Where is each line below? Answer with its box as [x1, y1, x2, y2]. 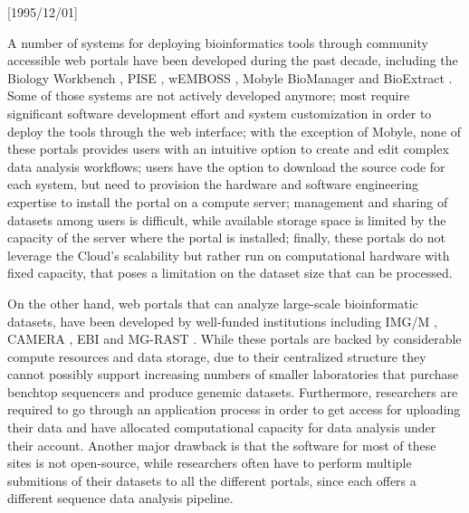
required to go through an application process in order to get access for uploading [7, 400, 461, 419]
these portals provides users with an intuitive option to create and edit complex [7, 139, 449, 158]
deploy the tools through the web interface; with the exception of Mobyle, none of [7, 121, 462, 140]
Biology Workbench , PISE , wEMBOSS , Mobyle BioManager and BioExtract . [7, 68, 453, 87]
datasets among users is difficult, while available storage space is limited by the [7, 210, 446, 229]
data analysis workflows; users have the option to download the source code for [7, 157, 445, 176]
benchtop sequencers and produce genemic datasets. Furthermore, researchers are [7, 382, 458, 401]
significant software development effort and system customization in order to [7, 103, 432, 122]
